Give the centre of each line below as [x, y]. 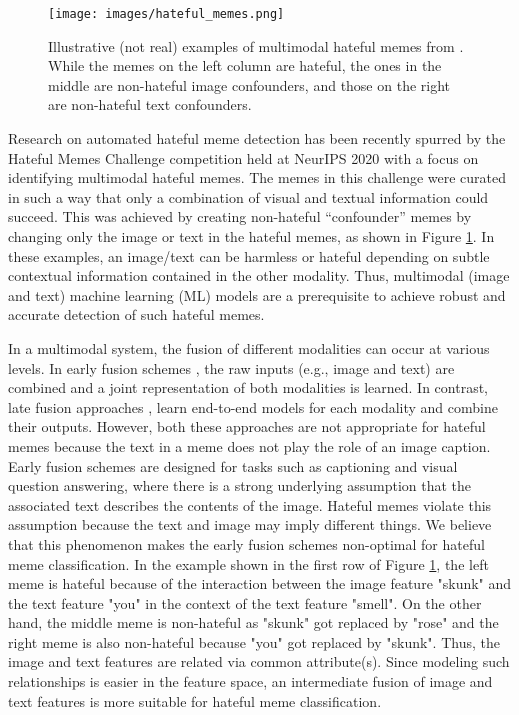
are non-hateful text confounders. [150, 104]
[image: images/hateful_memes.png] [166, 14]
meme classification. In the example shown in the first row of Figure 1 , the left [248, 563]
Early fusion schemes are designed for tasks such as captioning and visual [233, 465]
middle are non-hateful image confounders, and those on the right [249, 84]
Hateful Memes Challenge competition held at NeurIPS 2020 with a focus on [243, 157]
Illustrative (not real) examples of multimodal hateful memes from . [256, 45]
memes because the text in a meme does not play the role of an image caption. [249, 445]
